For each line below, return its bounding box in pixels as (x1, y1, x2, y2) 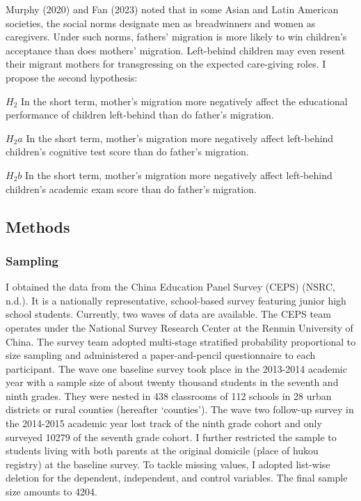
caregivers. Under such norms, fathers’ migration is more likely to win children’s (6, 29, 347, 44)
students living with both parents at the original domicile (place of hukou (6, 443, 319, 458)
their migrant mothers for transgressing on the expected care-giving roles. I (6, 56, 326, 71)
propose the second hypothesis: (6, 70, 138, 84)
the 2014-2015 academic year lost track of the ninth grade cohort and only (6, 416, 322, 431)
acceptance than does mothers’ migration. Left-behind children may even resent (6, 43, 345, 57)
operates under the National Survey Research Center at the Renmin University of (6, 320, 353, 334)
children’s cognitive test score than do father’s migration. (6, 144, 249, 159)
